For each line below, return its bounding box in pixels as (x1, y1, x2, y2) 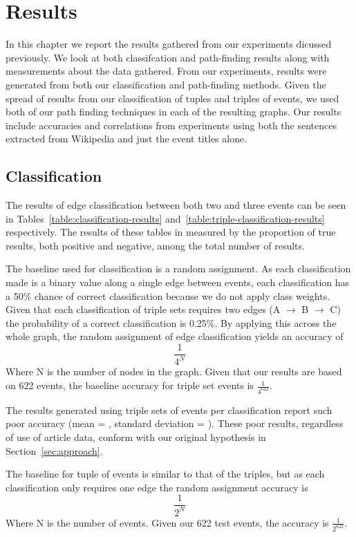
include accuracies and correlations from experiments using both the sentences (6, 117, 337, 132)
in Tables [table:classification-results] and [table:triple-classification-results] (6, 211, 325, 225)
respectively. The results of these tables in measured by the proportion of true (6, 225, 336, 239)
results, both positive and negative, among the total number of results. (6, 238, 305, 252)
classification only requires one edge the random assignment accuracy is (6, 480, 308, 494)
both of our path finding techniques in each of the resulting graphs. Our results (6, 104, 341, 119)
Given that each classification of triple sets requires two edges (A (6, 302, 281, 317)
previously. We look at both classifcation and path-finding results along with (6, 50, 330, 64)
